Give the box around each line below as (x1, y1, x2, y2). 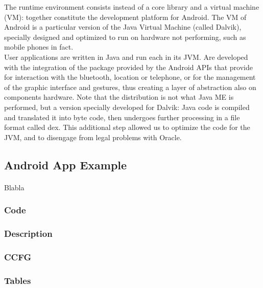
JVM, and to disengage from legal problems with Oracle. (4, 131, 182, 142)
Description (4, 227, 53, 240)
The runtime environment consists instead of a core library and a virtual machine (4, 2, 259, 12)
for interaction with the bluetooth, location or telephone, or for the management (4, 72, 256, 82)
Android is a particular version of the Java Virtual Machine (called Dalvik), (4, 21, 242, 32)
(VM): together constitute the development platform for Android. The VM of (4, 11, 247, 22)
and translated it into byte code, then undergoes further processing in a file (4, 112, 240, 122)
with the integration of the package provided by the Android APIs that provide (4, 61, 253, 72)
